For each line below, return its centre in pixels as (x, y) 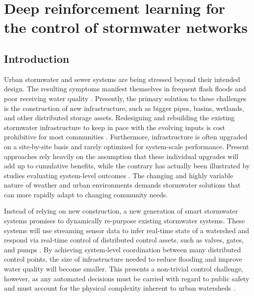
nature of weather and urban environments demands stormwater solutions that (122, 185)
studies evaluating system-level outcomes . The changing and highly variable (119, 175)
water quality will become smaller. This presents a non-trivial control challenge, (124, 269)
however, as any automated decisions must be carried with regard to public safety (127, 278)
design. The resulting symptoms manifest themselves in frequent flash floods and (125, 89)
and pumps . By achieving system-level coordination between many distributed (123, 249)
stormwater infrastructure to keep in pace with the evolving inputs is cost (114, 127)
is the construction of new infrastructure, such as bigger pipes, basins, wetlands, (124, 108)
